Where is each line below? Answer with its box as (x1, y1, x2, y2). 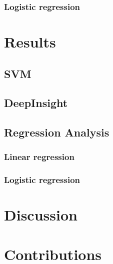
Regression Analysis (4, 124, 109, 140)
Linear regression (4, 150, 74, 163)
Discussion (4, 204, 77, 225)
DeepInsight (4, 95, 68, 110)
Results (4, 31, 56, 52)
